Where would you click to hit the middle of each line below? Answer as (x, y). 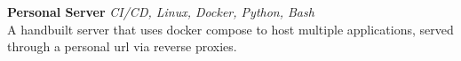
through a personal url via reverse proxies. (122, 46)
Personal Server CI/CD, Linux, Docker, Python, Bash (161, 11)
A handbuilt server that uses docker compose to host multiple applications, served (230, 29)
